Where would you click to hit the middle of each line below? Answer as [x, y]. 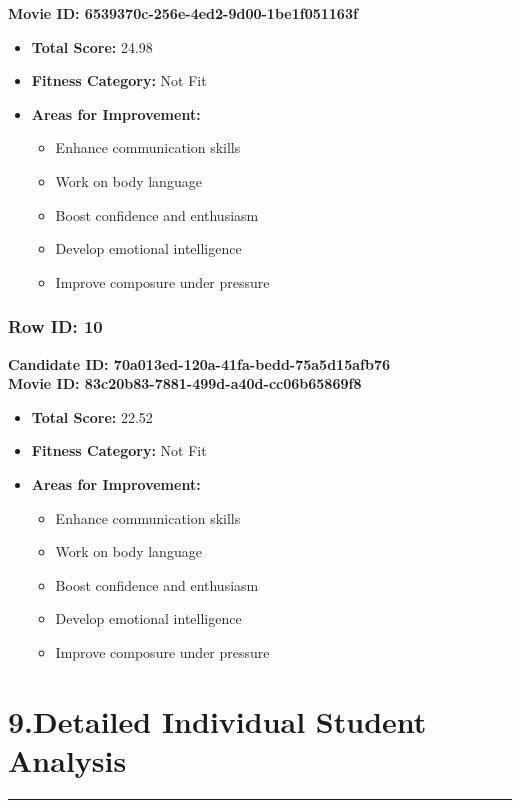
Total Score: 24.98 [92, 46]
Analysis [67, 759]
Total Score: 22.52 [92, 416]
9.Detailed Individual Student [217, 720]
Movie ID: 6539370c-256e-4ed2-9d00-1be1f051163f [183, 13]
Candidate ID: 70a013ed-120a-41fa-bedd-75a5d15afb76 [199, 363]
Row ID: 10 [55, 326]
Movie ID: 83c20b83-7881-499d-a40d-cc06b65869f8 [185, 383]
